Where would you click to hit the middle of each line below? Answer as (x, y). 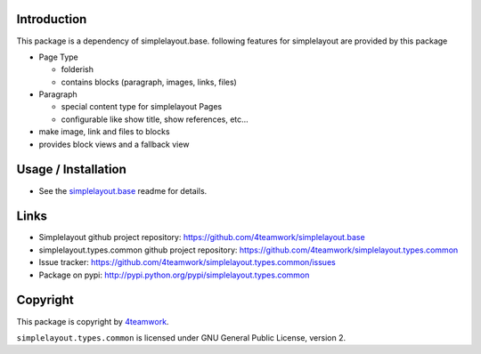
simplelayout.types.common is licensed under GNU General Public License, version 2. (181, 337)
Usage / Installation (71, 169)
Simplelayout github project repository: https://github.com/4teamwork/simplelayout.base (202, 237)
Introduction (52, 19)
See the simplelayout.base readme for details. (123, 190)
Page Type (59, 57)
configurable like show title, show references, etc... (155, 119)
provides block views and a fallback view (114, 144)
